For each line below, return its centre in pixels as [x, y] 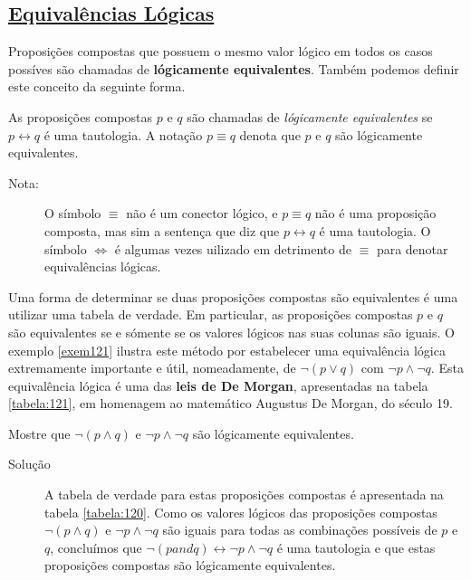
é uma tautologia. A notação [123, 134]
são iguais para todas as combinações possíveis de [300, 530]
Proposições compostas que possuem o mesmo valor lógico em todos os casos [221, 51]
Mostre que [39, 433]
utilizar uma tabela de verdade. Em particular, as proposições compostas [211, 314]
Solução [29, 464]
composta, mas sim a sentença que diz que [162, 230]
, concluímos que [96, 547]
